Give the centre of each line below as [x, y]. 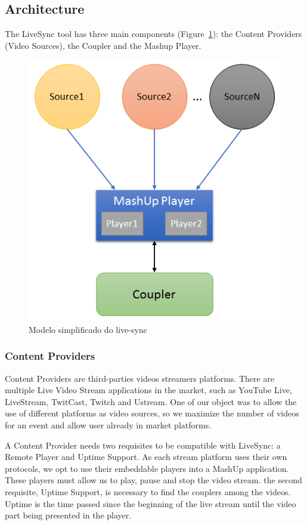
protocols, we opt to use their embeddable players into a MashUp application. [147, 468]
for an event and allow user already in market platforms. [108, 424]
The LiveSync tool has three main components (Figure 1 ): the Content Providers [153, 34]
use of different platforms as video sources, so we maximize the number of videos [152, 413]
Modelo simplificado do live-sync [88, 329]
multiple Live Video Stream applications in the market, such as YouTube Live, [148, 390]
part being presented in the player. [68, 515]
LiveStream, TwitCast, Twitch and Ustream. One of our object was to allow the [151, 401]
